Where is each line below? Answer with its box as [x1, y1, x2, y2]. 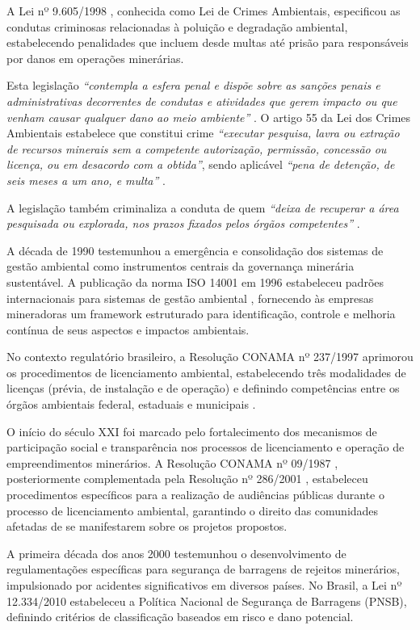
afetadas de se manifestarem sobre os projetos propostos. [6, 518, 288, 535]
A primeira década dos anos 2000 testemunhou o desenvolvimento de [6, 544, 346, 561]
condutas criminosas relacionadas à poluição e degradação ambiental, [6, 18, 348, 35]
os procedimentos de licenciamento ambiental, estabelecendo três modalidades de [6, 363, 406, 380]
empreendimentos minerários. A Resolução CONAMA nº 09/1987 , [6, 454, 338, 471]
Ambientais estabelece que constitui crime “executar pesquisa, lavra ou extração [6, 124, 400, 141]
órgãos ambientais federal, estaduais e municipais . [6, 396, 256, 413]
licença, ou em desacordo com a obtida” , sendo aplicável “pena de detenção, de [6, 156, 395, 173]
